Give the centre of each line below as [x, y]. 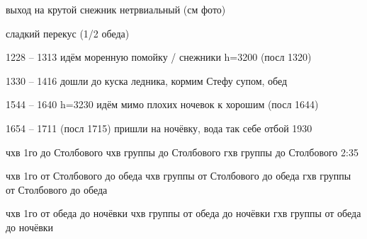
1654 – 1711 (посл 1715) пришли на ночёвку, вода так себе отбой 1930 [159, 128]
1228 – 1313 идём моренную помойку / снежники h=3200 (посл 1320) [159, 57]
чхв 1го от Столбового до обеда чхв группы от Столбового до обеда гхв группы [179, 176]
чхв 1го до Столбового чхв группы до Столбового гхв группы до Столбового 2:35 [182, 152]
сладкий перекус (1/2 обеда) [68, 33]
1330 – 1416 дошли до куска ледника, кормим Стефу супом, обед [147, 80]
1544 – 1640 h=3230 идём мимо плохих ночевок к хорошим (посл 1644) [162, 104]
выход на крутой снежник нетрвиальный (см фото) [116, 9]
